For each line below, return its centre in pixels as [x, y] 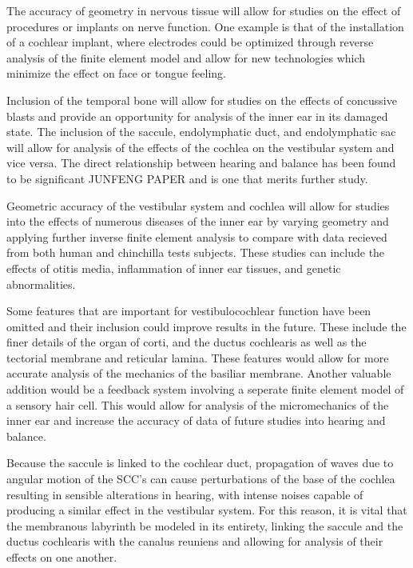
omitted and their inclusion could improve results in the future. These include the [206, 326]
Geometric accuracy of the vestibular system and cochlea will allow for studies [198, 205]
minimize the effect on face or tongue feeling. [116, 73]
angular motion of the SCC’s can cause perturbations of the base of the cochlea [201, 479]
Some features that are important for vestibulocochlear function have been [189, 311]
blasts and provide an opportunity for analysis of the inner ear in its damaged [197, 116]
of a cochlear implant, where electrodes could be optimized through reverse [190, 42]
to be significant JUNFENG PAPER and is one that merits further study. [187, 178]
